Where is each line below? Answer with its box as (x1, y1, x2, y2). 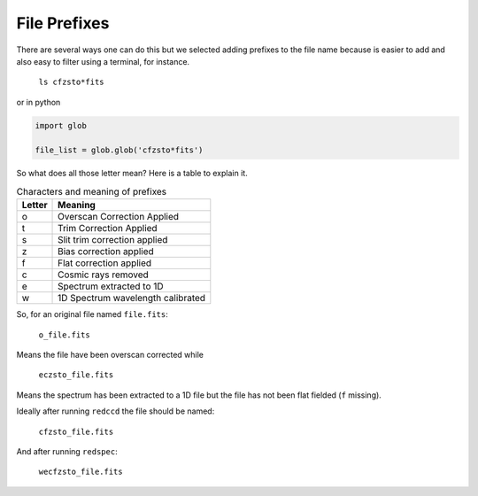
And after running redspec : (16, 446, 119, 456)
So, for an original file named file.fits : (16, 309, 168, 320)
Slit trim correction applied (58, 234, 168, 246)
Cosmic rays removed (58, 268, 150, 281)
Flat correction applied (58, 257, 152, 269)
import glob (35, 120, 88, 130)
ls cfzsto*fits (38, 77, 105, 88)
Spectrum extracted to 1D (58, 280, 164, 292)
